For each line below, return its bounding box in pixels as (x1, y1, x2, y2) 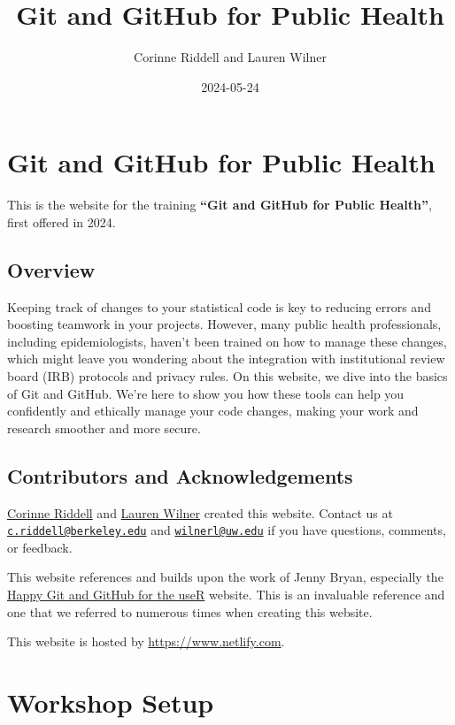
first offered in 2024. (7, 212, 116, 231)
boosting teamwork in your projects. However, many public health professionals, (7, 315, 442, 333)
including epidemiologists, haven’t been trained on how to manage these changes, (7, 332, 447, 350)
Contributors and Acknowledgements (7, 462, 353, 489)
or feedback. (7, 538, 73, 556)
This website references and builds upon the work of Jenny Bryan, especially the (7, 568, 443, 586)
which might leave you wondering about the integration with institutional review (7, 349, 445, 368)
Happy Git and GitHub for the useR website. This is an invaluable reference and (7, 585, 445, 604)
